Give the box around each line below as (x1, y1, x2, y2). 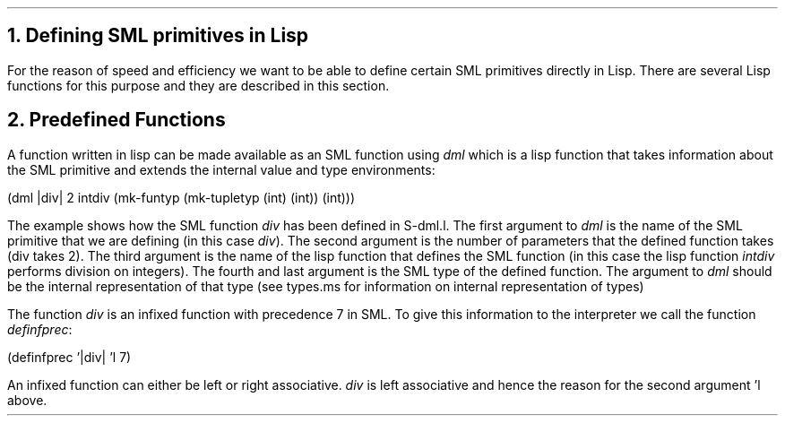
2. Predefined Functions (7, 108, 226, 132)
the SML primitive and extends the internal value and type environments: (7, 161, 436, 177)
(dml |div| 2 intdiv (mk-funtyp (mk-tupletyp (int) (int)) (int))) (7, 189, 356, 205)
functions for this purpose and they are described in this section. (7, 77, 390, 93)
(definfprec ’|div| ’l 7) (7, 349, 132, 365)
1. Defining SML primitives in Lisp (7, 24, 309, 47)
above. (7, 392, 47, 408)
